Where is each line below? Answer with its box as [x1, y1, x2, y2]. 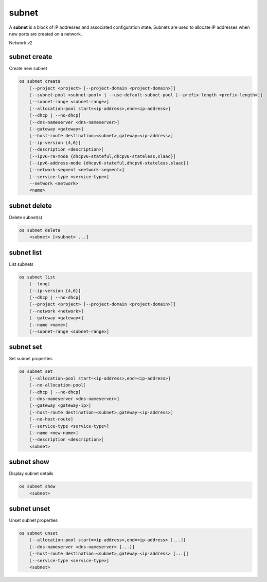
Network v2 [9, 40, 33, 46]
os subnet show [19, 484, 55, 489]
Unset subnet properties [9, 517, 58, 523]
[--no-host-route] [29, 417, 73, 422]
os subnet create [19, 78, 61, 84]
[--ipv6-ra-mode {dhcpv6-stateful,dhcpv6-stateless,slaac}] [29, 153, 176, 159]
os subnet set [19, 369, 53, 374]
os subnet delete [19, 227, 61, 233]
